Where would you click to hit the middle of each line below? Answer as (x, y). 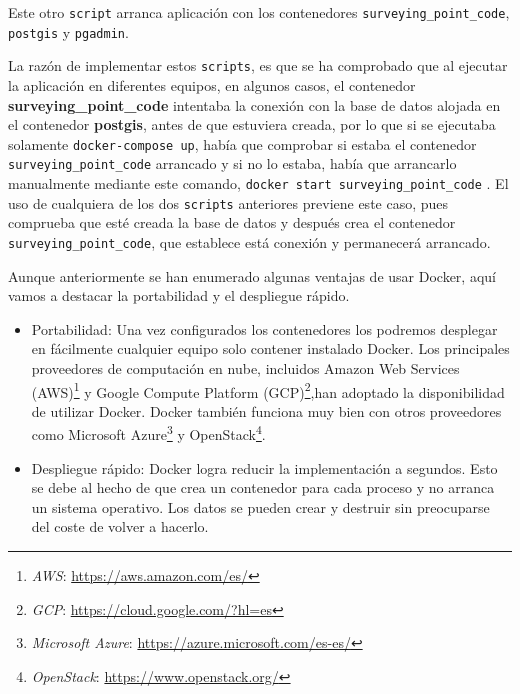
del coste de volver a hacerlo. (120, 526)
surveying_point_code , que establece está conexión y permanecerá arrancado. (249, 241)
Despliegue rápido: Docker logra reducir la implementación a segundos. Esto (264, 467)
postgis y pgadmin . (68, 31)
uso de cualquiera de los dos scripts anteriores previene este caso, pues (228, 202)
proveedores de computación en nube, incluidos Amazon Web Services (245, 368)
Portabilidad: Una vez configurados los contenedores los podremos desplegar (264, 328)
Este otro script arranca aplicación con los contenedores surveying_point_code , (259, 12)
